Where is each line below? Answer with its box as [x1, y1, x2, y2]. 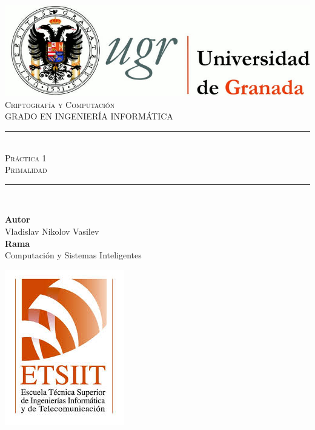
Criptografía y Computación [5, 98, 115, 110]
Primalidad [5, 163, 47, 176]
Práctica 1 [5, 151, 47, 164]
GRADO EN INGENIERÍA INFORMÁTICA [5, 110, 173, 123]
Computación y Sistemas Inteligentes [5, 249, 142, 261]
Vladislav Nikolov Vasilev [5, 224, 99, 237]
